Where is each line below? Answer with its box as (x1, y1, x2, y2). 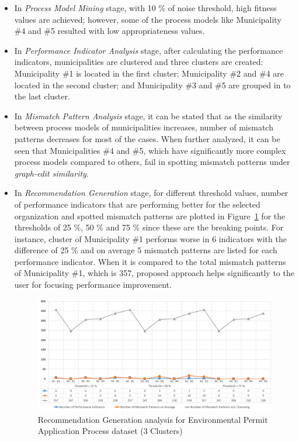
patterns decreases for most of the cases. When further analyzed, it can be (14, 132, 280, 144)
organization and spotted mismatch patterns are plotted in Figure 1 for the (14, 209, 286, 222)
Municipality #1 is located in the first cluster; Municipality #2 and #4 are (14, 67, 284, 79)
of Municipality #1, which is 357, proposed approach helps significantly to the (14, 267, 294, 279)
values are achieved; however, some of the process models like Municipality (14, 13, 281, 25)
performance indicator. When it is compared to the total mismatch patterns (14, 255, 286, 267)
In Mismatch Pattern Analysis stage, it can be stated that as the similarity (14, 109, 283, 122)
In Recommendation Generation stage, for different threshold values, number (14, 187, 288, 199)
